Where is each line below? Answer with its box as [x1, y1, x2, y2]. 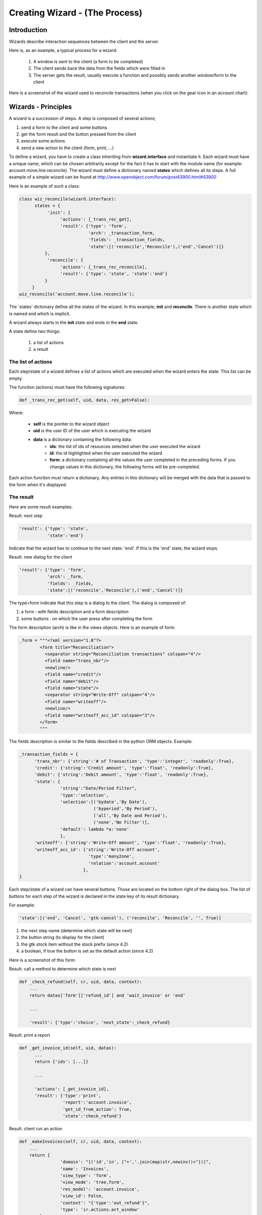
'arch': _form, [47, 574, 83, 579]
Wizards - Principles [9, 103, 72, 111]
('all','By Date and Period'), [93, 813, 168, 818]
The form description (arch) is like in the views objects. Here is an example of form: [9, 625, 176, 630]
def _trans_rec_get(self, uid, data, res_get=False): [19, 398, 150, 403]
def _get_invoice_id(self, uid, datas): [19, 1045, 116, 1051]
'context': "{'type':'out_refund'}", [60, 1200, 150, 1205]
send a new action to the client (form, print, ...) [21, 145, 114, 151]
